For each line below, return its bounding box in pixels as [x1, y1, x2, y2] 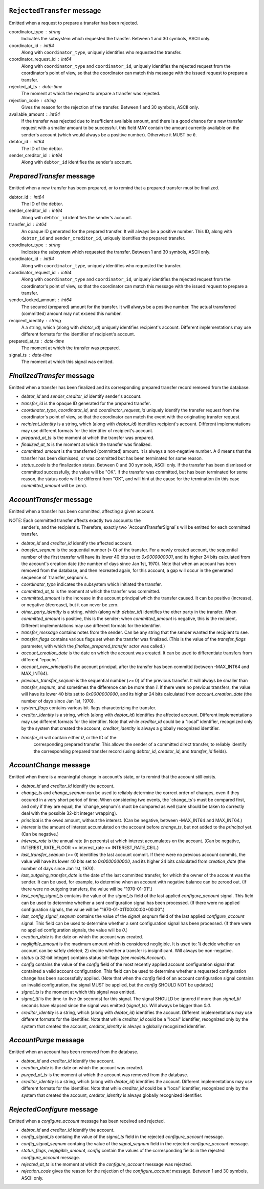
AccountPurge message [9, 1036, 85, 1044]
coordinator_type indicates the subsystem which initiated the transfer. [21, 581, 162, 587]
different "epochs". [21, 657, 60, 663]
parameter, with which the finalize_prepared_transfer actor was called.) [21, 643, 165, 649]
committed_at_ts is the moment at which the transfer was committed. [21, 588, 161, 594]
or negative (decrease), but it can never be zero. [21, 602, 119, 608]
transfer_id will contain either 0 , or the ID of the [21, 734, 117, 740]
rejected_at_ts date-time [9, 84, 63, 90]
